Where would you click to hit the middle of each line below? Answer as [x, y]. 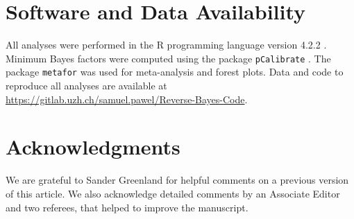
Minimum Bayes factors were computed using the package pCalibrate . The [168, 58]
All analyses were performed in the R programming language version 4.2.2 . [166, 45]
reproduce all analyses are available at [86, 86]
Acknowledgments [93, 147]
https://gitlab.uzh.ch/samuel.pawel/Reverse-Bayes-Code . [127, 99]
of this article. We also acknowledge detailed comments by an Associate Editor [173, 193]
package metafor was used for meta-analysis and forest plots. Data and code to [175, 72]
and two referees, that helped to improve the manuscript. [127, 207]
